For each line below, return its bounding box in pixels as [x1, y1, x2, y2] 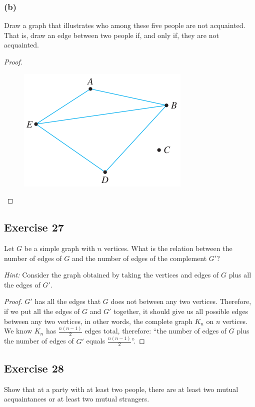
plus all [228, 269, 251, 280]
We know [4, 325, 32, 336]
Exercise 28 [4, 360, 64, 375]
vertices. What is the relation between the [103, 242, 232, 253]
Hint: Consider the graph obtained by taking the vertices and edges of [4, 269, 219, 280]
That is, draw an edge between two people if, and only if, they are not [4, 29, 219, 40]
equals [86, 335, 105, 346]
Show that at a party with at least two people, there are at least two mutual [4, 383, 238, 394]
